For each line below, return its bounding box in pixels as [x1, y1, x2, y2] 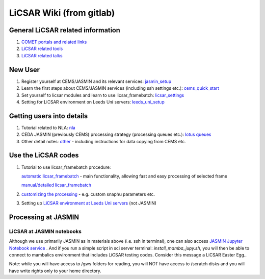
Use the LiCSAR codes [9, 151, 79, 159]
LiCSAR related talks [21, 52, 63, 58]
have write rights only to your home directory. [9, 268, 102, 274]
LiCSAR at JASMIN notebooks [9, 228, 82, 235]
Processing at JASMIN [9, 213, 79, 221]
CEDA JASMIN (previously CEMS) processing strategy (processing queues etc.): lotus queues [21, 131, 212, 137]
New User [9, 65, 40, 74]
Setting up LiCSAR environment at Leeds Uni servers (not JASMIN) [21, 200, 157, 206]
